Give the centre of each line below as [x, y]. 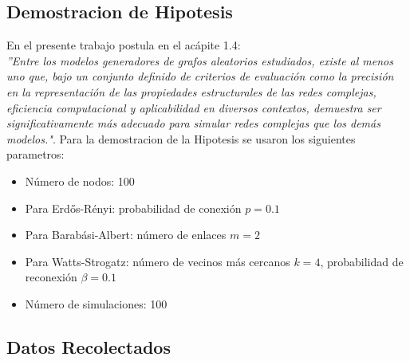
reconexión [51, 277]
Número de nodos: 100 [80, 180]
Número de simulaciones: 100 [96, 303]
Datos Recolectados [89, 346]
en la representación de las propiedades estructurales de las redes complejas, [191, 91]
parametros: [35, 154]
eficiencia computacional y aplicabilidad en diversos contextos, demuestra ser [194, 107]
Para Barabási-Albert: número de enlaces [126, 235]
